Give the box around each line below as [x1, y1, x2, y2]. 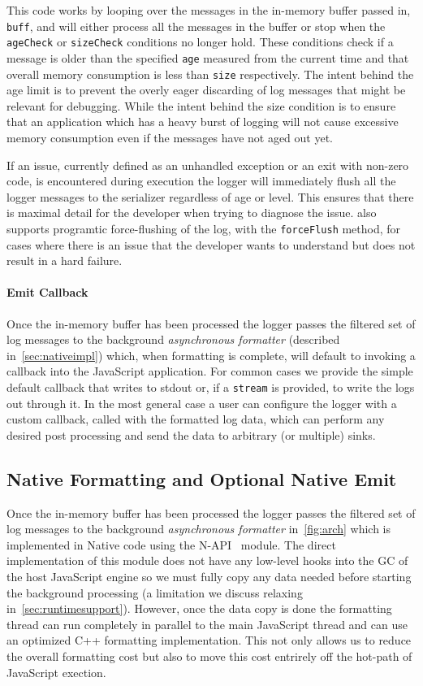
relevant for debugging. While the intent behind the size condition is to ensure [6, 97, 396, 114]
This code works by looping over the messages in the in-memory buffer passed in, [6, 2, 411, 18]
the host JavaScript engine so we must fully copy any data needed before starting [6, 568, 412, 584]
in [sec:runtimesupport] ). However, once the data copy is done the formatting [6, 600, 392, 617]
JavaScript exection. [6, 663, 106, 680]
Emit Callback [6, 284, 88, 301]
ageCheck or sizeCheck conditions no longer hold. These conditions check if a [6, 33, 394, 50]
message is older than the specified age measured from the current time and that [6, 49, 409, 66]
